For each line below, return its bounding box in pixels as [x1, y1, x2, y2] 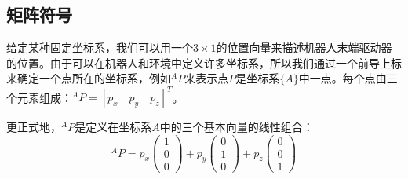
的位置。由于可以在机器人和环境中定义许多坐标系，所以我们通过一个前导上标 [6, 54, 402, 71]
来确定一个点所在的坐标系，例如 [6, 70, 171, 86]
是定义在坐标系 [75, 119, 152, 135]
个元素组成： [6, 89, 72, 105]
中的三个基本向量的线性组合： [159, 119, 314, 135]
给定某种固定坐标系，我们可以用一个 [6, 39, 193, 56]
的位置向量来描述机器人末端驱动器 [216, 39, 392, 56]
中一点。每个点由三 [298, 70, 398, 86]
